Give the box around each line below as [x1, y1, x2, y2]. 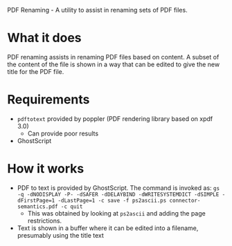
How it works [7, 161, 84, 177]
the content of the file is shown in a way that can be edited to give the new [7, 60, 220, 68]
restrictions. [27, 216, 62, 225]
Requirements [7, 92, 90, 108]
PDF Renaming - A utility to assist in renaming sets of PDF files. [7, 6, 188, 14]
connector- [169, 197, 201, 204]
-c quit [61, 203, 83, 210]
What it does [7, 30, 82, 46]
